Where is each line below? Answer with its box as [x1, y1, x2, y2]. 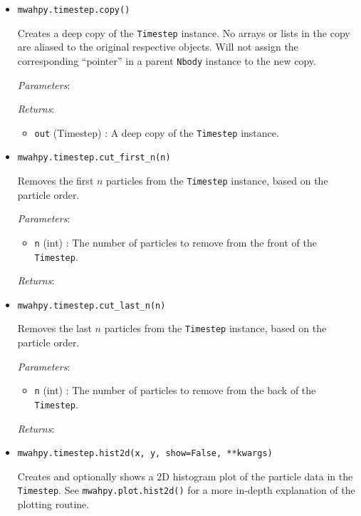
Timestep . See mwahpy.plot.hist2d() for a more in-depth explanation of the [17, 483, 355, 497]
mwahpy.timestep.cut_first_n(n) [17, 153, 171, 163]
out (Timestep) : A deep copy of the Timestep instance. [34, 125, 279, 140]
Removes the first [17, 173, 94, 188]
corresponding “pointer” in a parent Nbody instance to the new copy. [17, 53, 316, 68]
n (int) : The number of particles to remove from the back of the [34, 383, 316, 398]
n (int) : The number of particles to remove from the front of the [34, 234, 317, 249]
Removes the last [17, 321, 92, 336]
